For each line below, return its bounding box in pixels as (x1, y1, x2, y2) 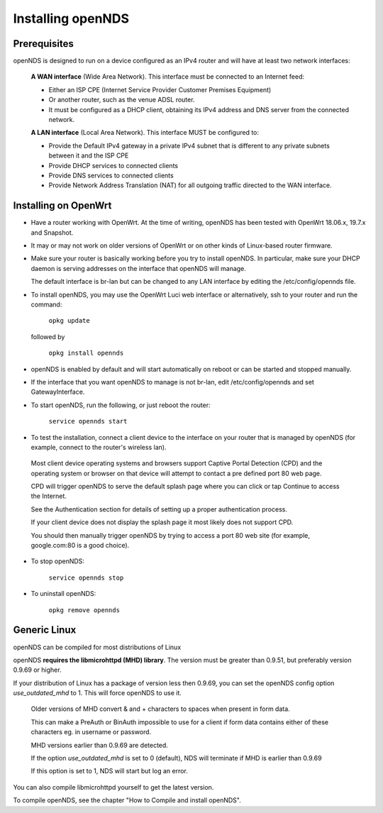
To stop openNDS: (30, 557, 85, 565)
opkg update (48, 316, 90, 325)
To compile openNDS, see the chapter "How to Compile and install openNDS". (13, 796, 241, 804)
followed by (30, 332, 65, 341)
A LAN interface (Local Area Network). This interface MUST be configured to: (30, 128, 259, 137)
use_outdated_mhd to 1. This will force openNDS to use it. (13, 689, 182, 697)
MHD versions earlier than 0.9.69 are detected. (30, 741, 168, 749)
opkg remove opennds (48, 606, 121, 614)
